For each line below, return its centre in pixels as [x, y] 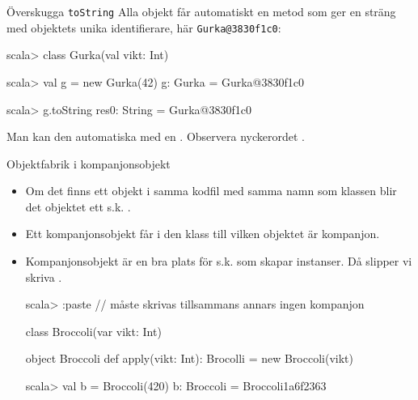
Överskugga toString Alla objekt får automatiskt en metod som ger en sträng [201, 11]
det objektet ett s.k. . [78, 206]
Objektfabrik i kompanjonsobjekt [89, 163]
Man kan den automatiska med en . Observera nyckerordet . [156, 136]
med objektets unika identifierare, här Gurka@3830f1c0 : [144, 27]
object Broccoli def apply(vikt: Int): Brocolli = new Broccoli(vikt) [189, 358]
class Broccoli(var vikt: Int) [93, 331]
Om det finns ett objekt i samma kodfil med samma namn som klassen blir [211, 191]
